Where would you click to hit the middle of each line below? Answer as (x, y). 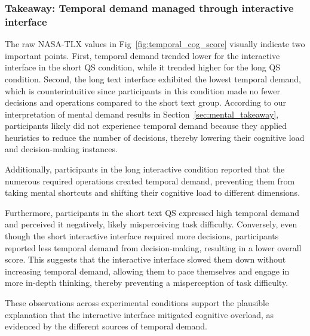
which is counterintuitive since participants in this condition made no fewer (142, 90)
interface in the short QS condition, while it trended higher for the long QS (143, 67)
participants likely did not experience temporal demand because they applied (146, 126)
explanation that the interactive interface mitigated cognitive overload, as (139, 314)
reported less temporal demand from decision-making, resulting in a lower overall (153, 247)
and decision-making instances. (61, 149)
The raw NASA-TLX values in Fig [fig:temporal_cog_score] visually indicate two (155, 44)
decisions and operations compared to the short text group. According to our (146, 102)
